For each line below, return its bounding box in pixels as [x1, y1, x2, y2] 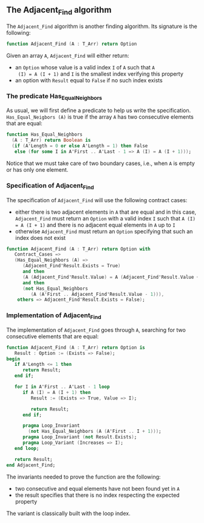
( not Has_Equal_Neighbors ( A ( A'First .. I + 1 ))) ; [28, 429, 162, 435]
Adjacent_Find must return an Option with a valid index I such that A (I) [15, 214, 196, 222]
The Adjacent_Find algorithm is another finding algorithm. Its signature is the [6, 23, 197, 30]
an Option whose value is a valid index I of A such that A [15, 63, 155, 71]
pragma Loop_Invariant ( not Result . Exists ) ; [22, 434, 137, 440]
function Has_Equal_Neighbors [6, 132, 83, 138]
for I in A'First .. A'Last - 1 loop [14, 384, 110, 390]
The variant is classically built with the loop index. [6, 510, 131, 517]
